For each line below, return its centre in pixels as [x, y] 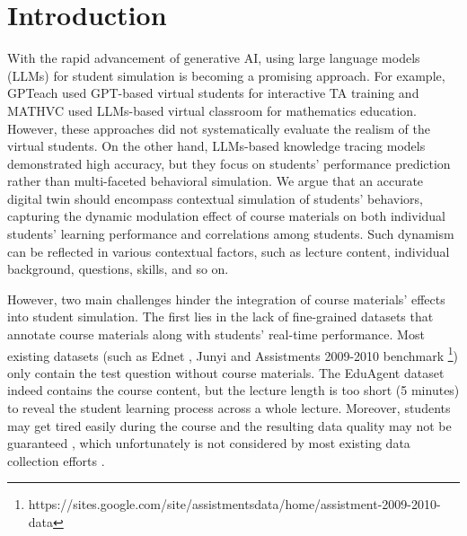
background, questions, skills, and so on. [118, 269]
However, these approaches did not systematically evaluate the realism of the [219, 128]
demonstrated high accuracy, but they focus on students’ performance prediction [229, 163]
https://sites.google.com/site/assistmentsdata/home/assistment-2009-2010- [234, 504]
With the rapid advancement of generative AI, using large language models [214, 58]
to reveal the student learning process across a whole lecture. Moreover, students [229, 408]
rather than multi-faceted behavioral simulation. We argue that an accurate [216, 181]
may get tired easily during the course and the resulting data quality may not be [229, 425]
